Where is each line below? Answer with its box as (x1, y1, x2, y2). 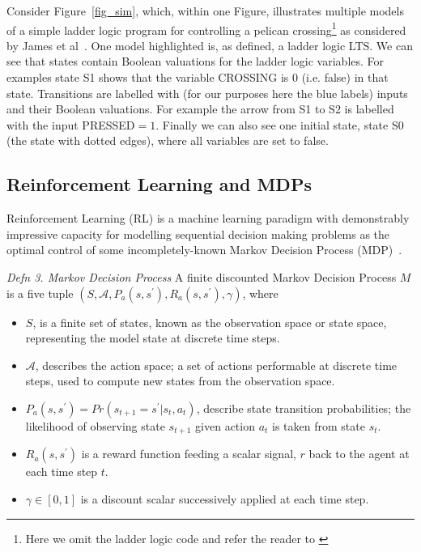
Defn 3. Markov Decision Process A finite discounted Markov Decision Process (6, 268, 397, 285)
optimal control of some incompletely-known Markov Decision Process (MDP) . (6, 241, 402, 258)
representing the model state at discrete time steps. (25, 329, 280, 346)
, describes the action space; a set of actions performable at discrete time (35, 356, 398, 373)
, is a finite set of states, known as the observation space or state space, (32, 313, 387, 330)
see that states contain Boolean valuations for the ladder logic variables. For (6, 53, 385, 70)
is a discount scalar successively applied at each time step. (80, 490, 369, 507)
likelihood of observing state (25, 417, 165, 434)
